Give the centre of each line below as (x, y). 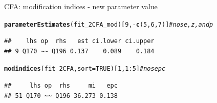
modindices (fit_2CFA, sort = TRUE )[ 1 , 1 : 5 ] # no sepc (85, 69)
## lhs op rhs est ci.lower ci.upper (79, 41)
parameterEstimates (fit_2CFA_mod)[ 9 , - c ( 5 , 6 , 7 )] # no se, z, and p (109, 24)
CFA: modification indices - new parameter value (81, 6)
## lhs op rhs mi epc (61, 86)
